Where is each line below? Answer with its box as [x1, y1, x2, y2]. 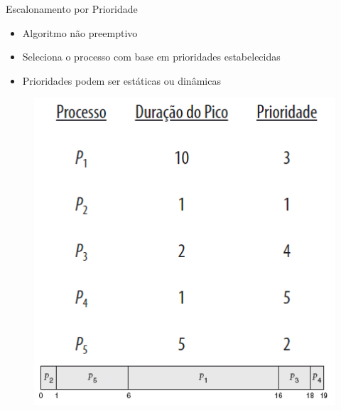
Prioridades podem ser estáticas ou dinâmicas [22, 73, 221, 88]
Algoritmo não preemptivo [22, 25, 138, 40]
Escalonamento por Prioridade [6, 1, 138, 16]
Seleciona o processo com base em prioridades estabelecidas [22, 49, 281, 64]
